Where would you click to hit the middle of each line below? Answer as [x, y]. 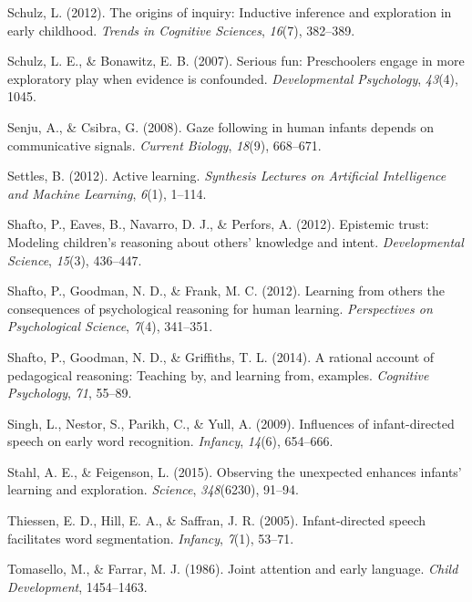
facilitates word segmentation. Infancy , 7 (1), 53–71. [151, 538]
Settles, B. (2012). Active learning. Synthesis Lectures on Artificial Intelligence [227, 176]
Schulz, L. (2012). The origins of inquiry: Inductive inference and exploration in [230, 12]
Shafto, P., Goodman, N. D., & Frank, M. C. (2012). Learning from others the [226, 291]
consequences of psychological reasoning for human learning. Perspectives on [220, 308]
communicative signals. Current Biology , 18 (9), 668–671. [164, 145]
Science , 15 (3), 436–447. [75, 259]
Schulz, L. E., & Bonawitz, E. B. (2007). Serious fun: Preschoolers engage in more [236, 61]
